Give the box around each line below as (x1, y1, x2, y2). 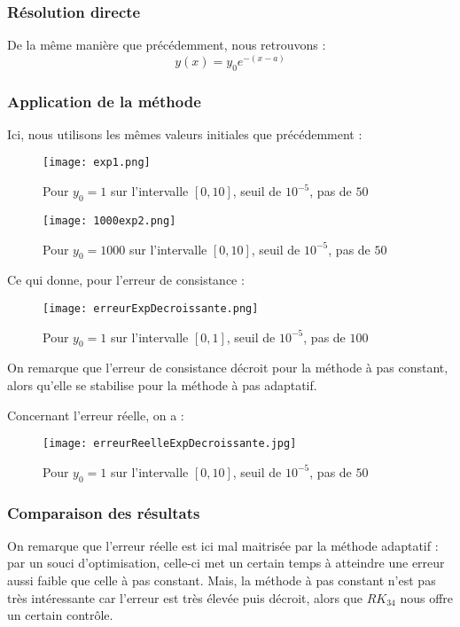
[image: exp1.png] (43, 156, 151, 169)
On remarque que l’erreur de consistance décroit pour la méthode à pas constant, (7, 358, 448, 377)
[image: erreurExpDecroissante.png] (43, 302, 259, 315)
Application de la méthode (7, 90, 201, 112)
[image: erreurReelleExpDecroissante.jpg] (43, 437, 297, 451)
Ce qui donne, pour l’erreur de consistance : (7, 270, 245, 289)
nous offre (400, 588, 454, 607)
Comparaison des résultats (7, 501, 200, 523)
